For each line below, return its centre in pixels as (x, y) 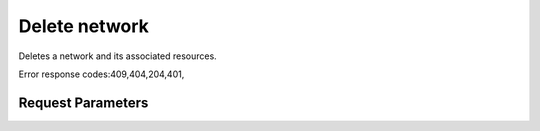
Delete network (84, 26)
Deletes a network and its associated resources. (117, 56)
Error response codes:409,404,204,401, (101, 74)
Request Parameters (83, 102)
